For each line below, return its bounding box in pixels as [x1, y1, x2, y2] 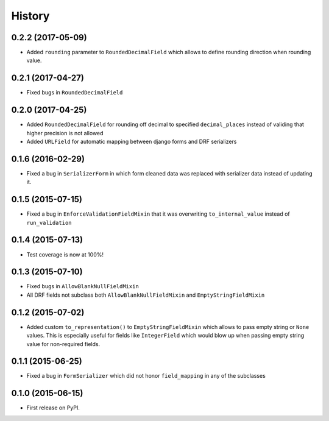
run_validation [26, 219, 73, 226]
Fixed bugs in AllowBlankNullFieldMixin [26, 283, 140, 290]
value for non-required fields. [26, 340, 101, 347]
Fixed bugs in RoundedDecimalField [26, 89, 123, 96]
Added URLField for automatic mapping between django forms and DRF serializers [26, 138, 237, 146]
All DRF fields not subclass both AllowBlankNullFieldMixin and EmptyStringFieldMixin [26, 291, 265, 299]
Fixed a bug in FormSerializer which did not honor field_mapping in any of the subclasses [26, 372, 266, 380]
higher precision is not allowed [26, 129, 104, 136]
